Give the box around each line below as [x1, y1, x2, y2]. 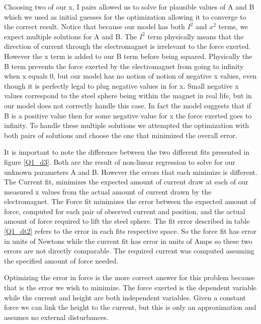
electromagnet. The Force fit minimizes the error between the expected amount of [4, 196, 256, 207]
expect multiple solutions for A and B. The [4, 31, 137, 41]
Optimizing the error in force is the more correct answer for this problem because [4, 272, 255, 283]
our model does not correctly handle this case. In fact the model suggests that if [4, 100, 251, 110]
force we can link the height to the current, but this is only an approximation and [4, 302, 256, 312]
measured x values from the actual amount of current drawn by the [4, 186, 212, 197]
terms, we [218, 21, 248, 32]
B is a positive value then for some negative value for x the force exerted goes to [4, 110, 252, 120]
